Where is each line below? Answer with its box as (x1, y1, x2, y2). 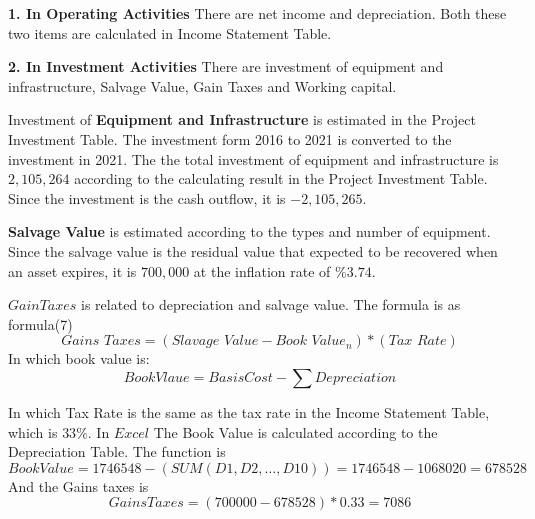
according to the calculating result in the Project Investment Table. (74, 168, 488, 189)
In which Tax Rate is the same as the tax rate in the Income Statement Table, (8, 401, 490, 422)
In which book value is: (8, 348, 150, 369)
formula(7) (8, 313, 73, 334)
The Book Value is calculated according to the (153, 421, 438, 442)
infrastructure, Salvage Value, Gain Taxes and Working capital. (8, 75, 397, 96)
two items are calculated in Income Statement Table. (8, 22, 332, 43)
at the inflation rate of (193, 260, 331, 281)
